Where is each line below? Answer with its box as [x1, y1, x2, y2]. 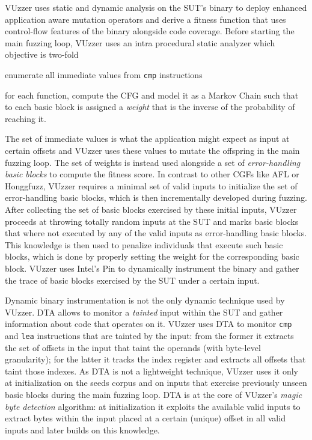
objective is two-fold [5, 48, 79, 61]
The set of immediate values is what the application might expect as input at [5, 132, 290, 145]
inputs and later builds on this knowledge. [5, 423, 160, 436]
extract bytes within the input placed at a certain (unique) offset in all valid [5, 412, 286, 424]
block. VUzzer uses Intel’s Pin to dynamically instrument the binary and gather [5, 261, 299, 274]
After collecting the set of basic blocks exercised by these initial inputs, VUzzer [5, 203, 297, 215]
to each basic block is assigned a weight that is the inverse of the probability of [5, 100, 295, 113]
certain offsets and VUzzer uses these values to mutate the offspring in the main [5, 144, 300, 156]
